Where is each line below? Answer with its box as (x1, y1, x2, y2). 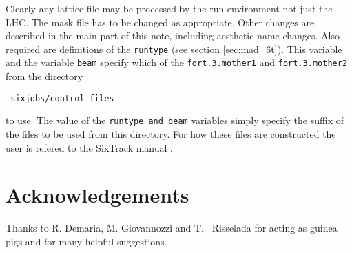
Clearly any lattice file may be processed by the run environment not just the (6, 1, 333, 15)
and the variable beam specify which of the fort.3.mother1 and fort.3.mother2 (6, 55, 348, 70)
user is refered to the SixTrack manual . (6, 140, 173, 154)
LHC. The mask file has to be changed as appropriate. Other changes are (6, 14, 315, 29)
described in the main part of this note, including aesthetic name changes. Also (6, 28, 340, 43)
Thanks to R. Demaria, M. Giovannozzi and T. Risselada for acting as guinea (6, 221, 338, 235)
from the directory (6, 69, 83, 83)
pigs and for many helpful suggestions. (6, 234, 167, 248)
